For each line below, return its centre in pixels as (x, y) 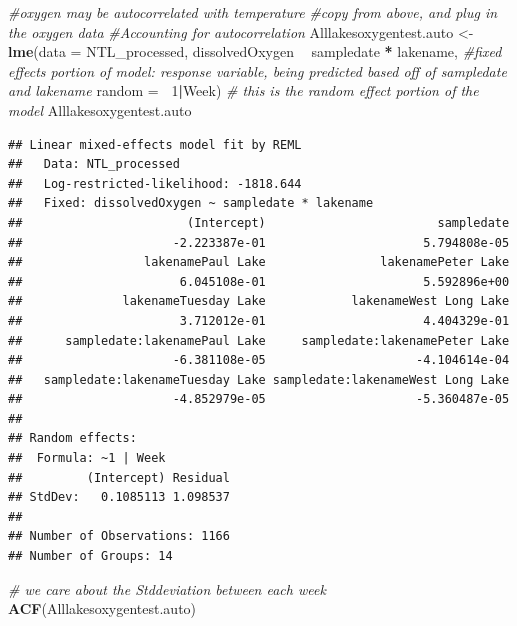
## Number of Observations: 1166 (119, 536)
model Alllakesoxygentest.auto (100, 109)
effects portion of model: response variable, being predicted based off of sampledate (257, 70)
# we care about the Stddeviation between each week (167, 588)
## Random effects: (72, 438)
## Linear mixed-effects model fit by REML (155, 144)
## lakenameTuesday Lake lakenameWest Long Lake (259, 301)
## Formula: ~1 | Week (87, 458)
